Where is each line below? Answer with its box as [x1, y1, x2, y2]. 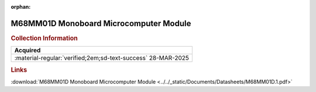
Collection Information [11, 34, 78, 42]
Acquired [14, 47, 41, 55]
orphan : [11, 3, 31, 10]
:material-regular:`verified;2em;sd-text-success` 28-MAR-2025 [14, 54, 190, 62]
